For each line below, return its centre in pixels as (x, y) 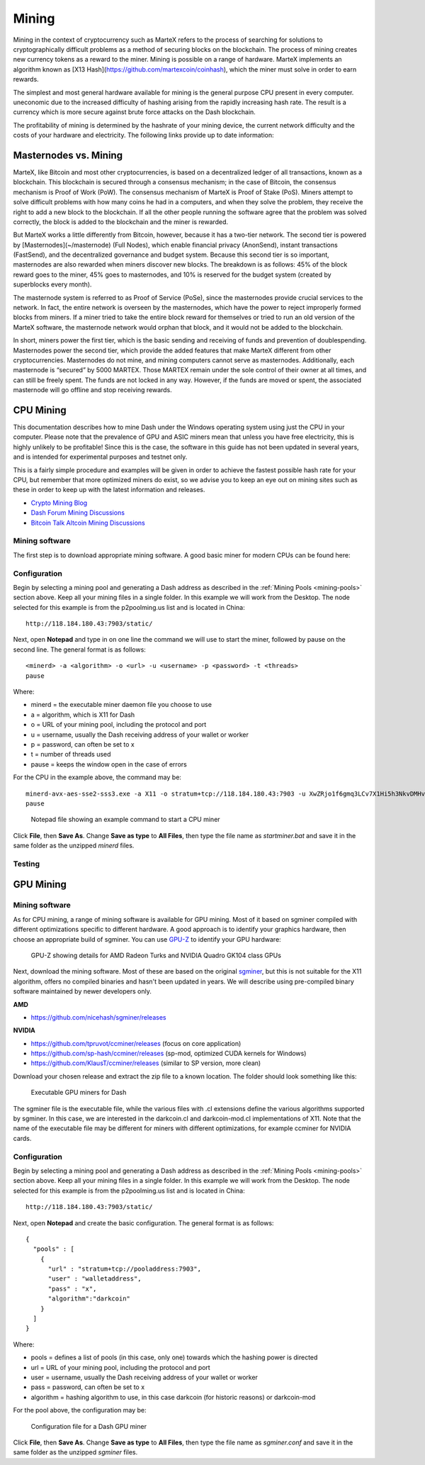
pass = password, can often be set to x (88, 1387)
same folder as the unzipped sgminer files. (75, 1452)
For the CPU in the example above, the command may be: (97, 777)
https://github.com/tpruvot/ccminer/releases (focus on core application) (136, 1043)
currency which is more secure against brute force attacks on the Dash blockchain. (135, 112)
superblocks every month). (52, 284)
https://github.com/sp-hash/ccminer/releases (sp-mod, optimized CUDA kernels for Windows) (169, 1054)
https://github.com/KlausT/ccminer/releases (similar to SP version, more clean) (146, 1063)
